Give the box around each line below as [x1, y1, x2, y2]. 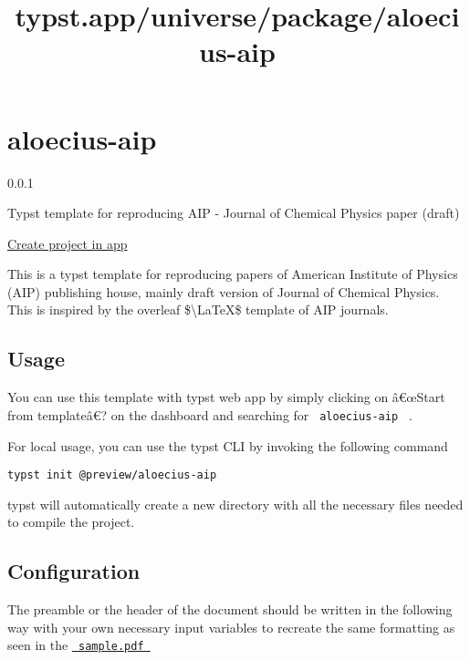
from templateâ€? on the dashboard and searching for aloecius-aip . [7, 405, 413, 424]
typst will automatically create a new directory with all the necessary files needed [7, 494, 464, 513]
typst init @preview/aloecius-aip [7, 469, 217, 482]
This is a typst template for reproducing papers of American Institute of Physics [7, 264, 458, 284]
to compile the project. [7, 512, 135, 531]
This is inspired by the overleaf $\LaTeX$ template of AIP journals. [7, 300, 389, 319]
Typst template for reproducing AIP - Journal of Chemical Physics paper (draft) [7, 203, 460, 222]
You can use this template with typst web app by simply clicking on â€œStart [7, 387, 445, 407]
